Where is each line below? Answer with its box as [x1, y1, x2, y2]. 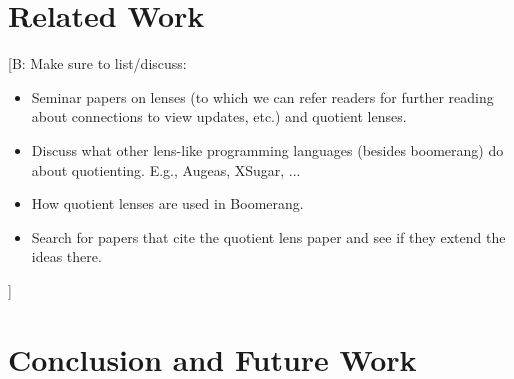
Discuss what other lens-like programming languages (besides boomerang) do [31, 139, 504, 160]
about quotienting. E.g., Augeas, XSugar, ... [31, 159, 301, 180]
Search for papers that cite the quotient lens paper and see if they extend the [31, 226, 506, 247]
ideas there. [31, 246, 102, 267]
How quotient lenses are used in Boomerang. [31, 193, 304, 214]
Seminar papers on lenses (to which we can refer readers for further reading [31, 86, 494, 107]
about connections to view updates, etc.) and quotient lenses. [31, 106, 407, 127]
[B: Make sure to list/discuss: [8, 53, 187, 74]
